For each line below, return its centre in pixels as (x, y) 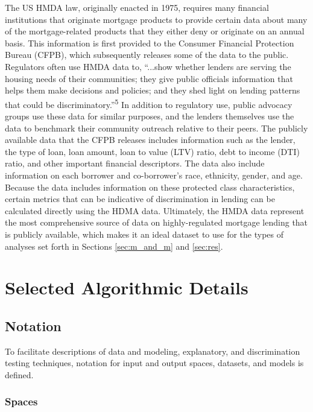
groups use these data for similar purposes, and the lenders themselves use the (150, 116)
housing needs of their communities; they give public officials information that (149, 78)
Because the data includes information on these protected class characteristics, (150, 187)
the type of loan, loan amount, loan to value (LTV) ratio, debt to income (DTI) (152, 151)
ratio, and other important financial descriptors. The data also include (135, 163)
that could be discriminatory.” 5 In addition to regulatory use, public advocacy (149, 103)
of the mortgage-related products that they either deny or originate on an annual (155, 31)
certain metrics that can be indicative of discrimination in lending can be (140, 199)
